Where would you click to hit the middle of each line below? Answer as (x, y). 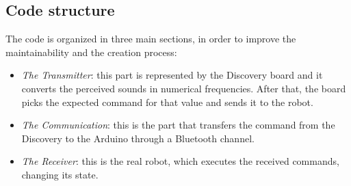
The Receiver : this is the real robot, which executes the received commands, (180, 161)
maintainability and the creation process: (91, 52)
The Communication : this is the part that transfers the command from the (178, 125)
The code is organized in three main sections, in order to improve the (151, 39)
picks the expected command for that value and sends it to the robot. (167, 102)
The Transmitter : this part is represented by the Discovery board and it (172, 75)
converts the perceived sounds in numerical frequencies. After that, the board (184, 88)
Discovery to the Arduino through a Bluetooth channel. (138, 138)
